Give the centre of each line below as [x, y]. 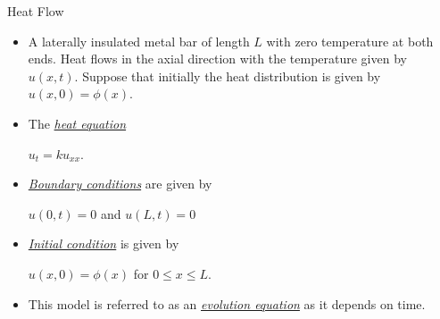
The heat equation [77, 123]
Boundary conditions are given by [120, 184]
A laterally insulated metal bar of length [139, 41]
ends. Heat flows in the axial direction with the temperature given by [217, 59]
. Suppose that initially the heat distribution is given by [228, 76]
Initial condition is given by [104, 243]
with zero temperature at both [350, 41]
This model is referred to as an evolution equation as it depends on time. [227, 303]
